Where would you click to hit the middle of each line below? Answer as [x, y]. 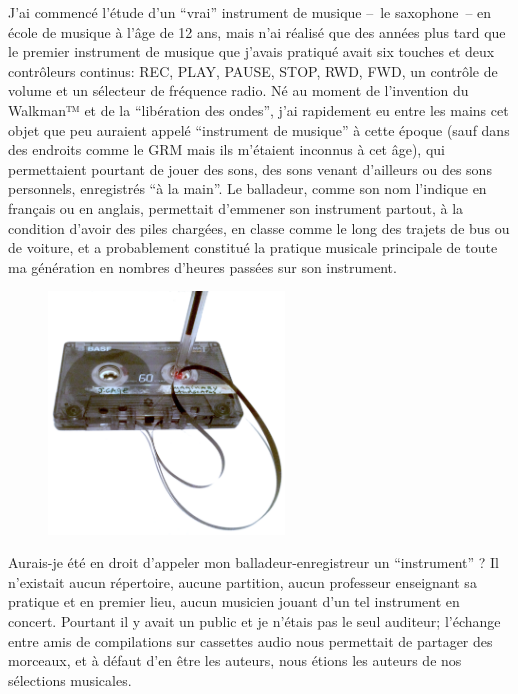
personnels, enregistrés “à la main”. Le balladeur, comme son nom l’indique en [247, 188]
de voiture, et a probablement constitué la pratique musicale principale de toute [253, 247]
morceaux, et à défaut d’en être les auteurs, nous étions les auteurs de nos [235, 660]
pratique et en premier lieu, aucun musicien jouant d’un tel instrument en [234, 601]
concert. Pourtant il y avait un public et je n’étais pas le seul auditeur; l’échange [254, 621]
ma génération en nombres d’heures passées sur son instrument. [202, 266]
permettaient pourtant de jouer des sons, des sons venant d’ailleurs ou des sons [250, 168]
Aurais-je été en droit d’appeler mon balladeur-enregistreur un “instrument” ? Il [253, 562]
